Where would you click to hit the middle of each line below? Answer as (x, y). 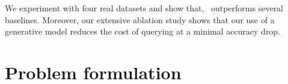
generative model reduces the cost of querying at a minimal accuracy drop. (143, 31)
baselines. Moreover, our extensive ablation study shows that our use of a (140, 19)
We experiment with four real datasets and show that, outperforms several (144, 8)
